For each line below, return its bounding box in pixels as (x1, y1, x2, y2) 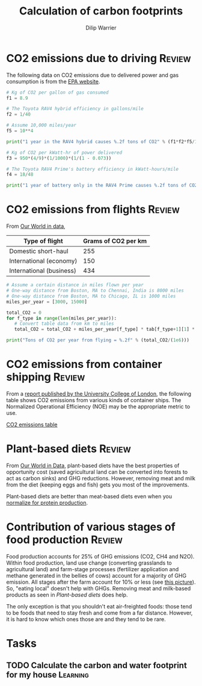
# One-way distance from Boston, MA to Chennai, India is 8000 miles (6, 287, 185, 293)
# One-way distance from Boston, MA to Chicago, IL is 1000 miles (6, 293, 176, 299)
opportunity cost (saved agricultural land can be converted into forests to (6, 468, 188, 476)
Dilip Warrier (85, 24, 117, 31)
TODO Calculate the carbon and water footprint (6, 660, 188, 671)
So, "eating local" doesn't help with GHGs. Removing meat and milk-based (6, 584, 191, 592)
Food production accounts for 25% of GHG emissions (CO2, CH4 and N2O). (6, 553, 195, 560)
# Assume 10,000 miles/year (6, 122, 77, 129)
